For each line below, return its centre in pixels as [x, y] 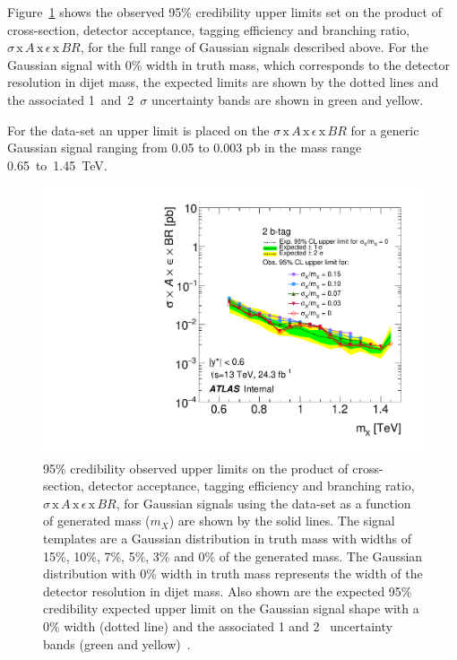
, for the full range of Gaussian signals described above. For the [254, 47]
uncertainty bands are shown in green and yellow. [287, 99]
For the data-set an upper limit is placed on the [138, 130]
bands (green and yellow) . [117, 643]
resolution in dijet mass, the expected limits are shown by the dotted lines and [223, 82]
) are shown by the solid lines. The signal [282, 521]
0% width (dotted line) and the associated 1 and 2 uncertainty [218, 625]
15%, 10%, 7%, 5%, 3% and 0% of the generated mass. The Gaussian [233, 556]
